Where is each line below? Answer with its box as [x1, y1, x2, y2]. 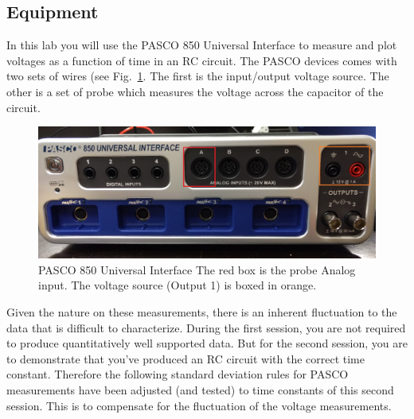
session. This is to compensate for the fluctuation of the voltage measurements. [6, 397, 392, 413]
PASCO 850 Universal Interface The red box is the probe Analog [38, 261, 356, 277]
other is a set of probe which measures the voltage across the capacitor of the [6, 83, 384, 99]
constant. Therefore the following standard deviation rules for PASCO [6, 366, 349, 382]
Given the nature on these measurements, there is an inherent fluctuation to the [6, 303, 397, 320]
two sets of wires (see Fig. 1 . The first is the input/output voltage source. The [6, 68, 389, 84]
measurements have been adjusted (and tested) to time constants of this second [6, 381, 394, 398]
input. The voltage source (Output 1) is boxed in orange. [38, 277, 317, 293]
